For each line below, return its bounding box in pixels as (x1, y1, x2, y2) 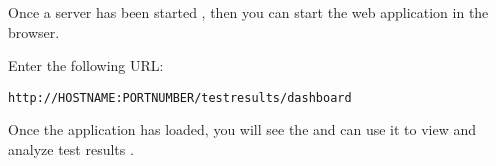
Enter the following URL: (8, 55, 164, 76)
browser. (8, 21, 60, 42)
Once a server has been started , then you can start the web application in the (8, 2, 489, 22)
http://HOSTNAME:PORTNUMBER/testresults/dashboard (8, 90, 352, 105)
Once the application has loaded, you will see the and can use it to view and (8, 119, 477, 140)
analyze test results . (8, 139, 134, 160)
